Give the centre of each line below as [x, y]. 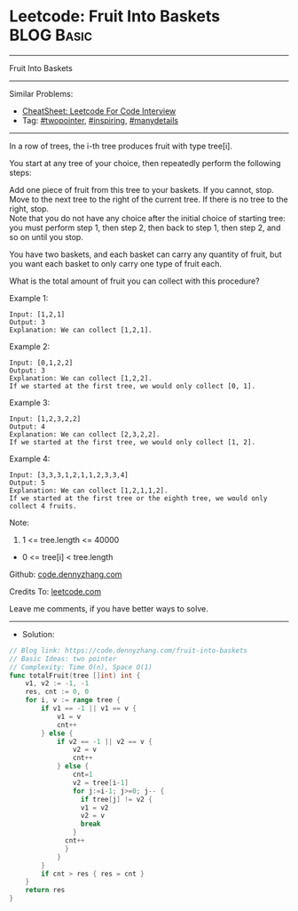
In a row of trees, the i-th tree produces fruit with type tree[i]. [121, 146]
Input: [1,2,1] [37, 314]
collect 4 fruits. [43, 506]
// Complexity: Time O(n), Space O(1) [81, 667]
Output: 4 [27, 427]
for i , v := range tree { [73, 700]
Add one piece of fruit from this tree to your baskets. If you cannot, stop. [142, 189]
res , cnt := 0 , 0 [57, 692]
